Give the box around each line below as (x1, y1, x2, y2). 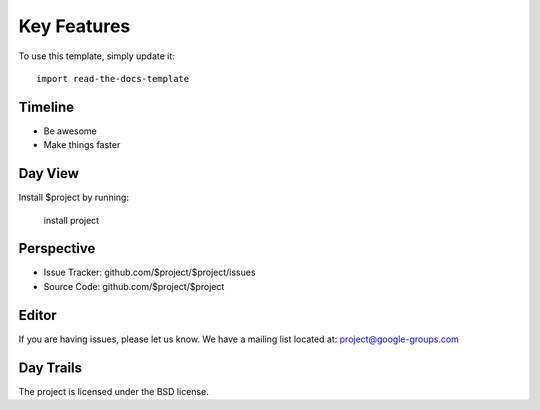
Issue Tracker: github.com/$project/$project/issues (43, 266, 256, 279)
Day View (18, 165, 80, 182)
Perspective (18, 240, 96, 257)
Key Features (18, 15, 131, 37)
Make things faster (43, 139, 121, 151)
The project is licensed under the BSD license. (18, 385, 209, 397)
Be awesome (43, 125, 97, 137)
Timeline (18, 98, 75, 115)
